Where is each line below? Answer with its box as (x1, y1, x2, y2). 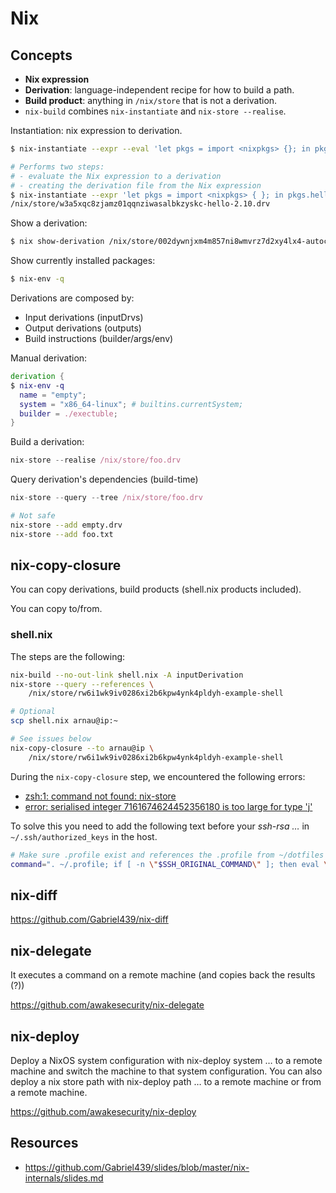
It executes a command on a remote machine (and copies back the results (10, 969, 316, 981)
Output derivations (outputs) (24, 322, 142, 334)
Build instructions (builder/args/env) (24, 333, 174, 344)
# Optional (10, 707, 56, 717)
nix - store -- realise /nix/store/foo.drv (10, 455, 182, 466)
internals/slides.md (24, 1172, 104, 1184)
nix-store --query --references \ (10, 679, 155, 689)
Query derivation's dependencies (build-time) (10, 473, 199, 486)
